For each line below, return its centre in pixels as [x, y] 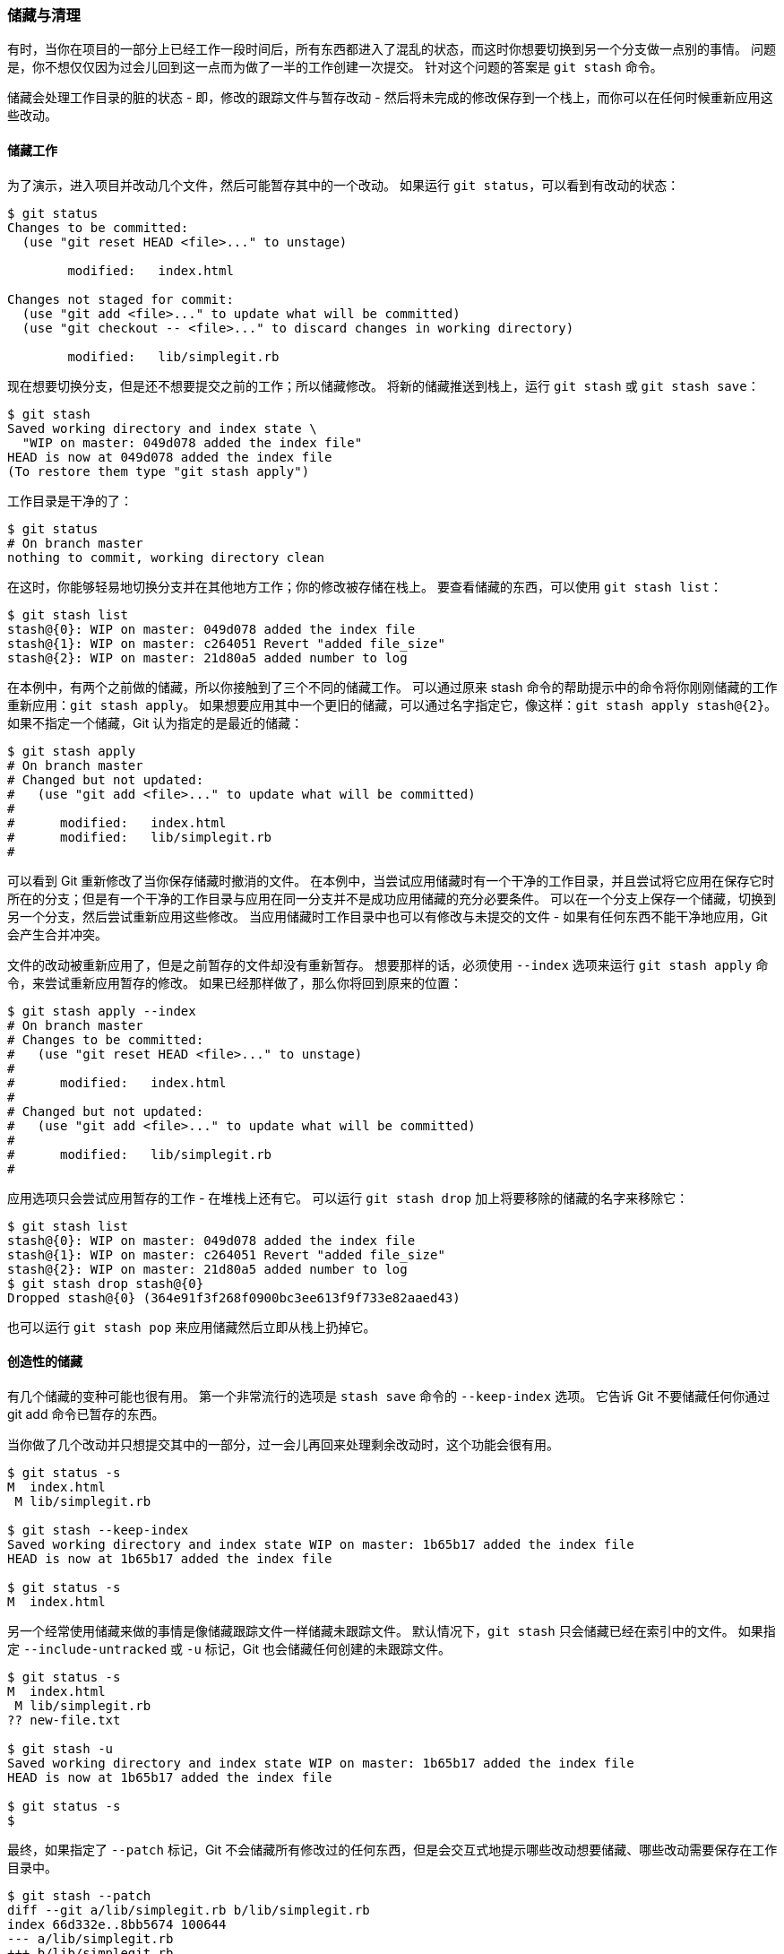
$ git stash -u [60, 1748]
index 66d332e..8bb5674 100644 [117, 1924]
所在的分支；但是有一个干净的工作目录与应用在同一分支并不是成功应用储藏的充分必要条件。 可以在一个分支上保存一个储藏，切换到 [392, 898]
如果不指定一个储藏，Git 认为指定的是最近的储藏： [155, 722]
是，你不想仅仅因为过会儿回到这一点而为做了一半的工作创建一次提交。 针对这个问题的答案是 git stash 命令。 [335, 67]
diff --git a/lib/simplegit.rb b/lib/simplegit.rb [189, 1910]
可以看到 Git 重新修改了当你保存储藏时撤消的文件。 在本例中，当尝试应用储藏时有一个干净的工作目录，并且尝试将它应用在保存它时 [391, 880]
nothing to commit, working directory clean [166, 557]
